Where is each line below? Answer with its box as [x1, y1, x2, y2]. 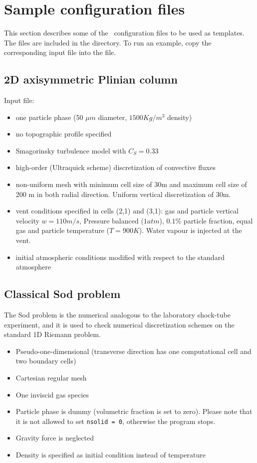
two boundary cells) [15, 355, 76, 366]
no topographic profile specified [15, 128, 112, 139]
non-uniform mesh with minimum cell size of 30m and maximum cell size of [15, 179, 247, 189]
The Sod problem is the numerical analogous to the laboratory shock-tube [4, 309, 231, 320]
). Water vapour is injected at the [139, 225, 242, 235]
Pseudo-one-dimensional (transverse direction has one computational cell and [15, 345, 252, 356]
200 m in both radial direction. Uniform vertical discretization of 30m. [15, 188, 231, 199]
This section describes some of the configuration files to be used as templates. [4, 27, 245, 38]
